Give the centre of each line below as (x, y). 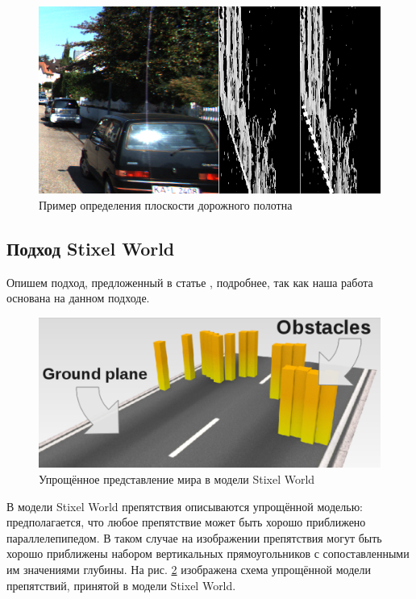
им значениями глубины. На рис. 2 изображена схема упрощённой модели (189, 569)
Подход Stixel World (91, 248)
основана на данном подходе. (78, 298)
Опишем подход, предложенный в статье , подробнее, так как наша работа (190, 282)
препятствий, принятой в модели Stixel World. (121, 585)
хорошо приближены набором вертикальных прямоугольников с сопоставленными (208, 553)
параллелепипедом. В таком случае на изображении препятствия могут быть (194, 537)
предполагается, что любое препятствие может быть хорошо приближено (186, 522)
